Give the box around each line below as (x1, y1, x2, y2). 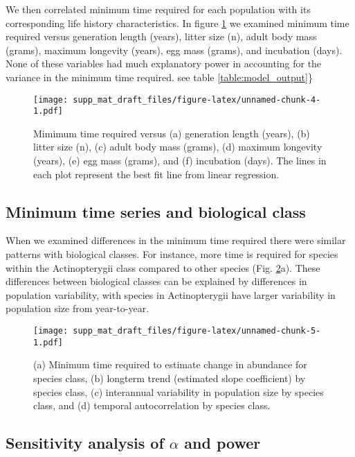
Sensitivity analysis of (6, 432, 164, 454)
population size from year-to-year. (6, 301, 149, 316)
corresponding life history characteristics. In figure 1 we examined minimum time (6, 15, 349, 30)
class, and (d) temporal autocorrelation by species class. (33, 398, 271, 413)
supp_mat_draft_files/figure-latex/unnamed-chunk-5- (73, 326, 321, 336)
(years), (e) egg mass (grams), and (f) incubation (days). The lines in (33, 153, 327, 168)
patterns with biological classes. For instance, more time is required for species (6, 247, 338, 261)
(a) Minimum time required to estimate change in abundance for (33, 357, 307, 372)
